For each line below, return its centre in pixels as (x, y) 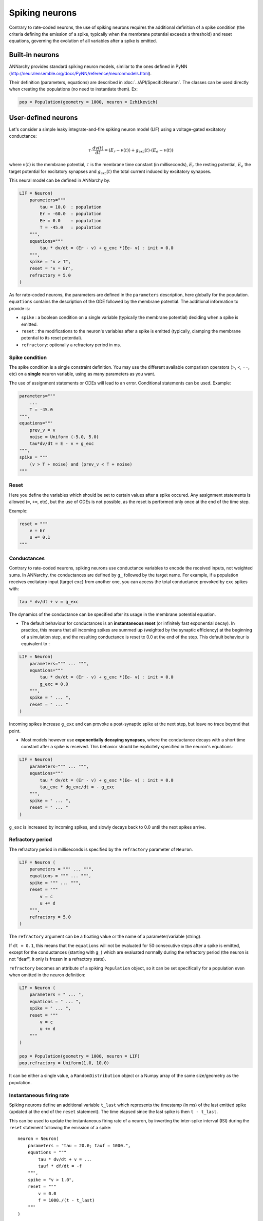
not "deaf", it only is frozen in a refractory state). (58, 959)
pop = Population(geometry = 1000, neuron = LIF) (80, 1056)
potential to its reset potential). (52, 338)
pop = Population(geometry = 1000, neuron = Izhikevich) (89, 102)
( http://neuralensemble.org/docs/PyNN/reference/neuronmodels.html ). (80, 73)
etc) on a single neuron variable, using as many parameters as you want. (82, 374)
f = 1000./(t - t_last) (66, 1200)
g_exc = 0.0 (54, 684)
